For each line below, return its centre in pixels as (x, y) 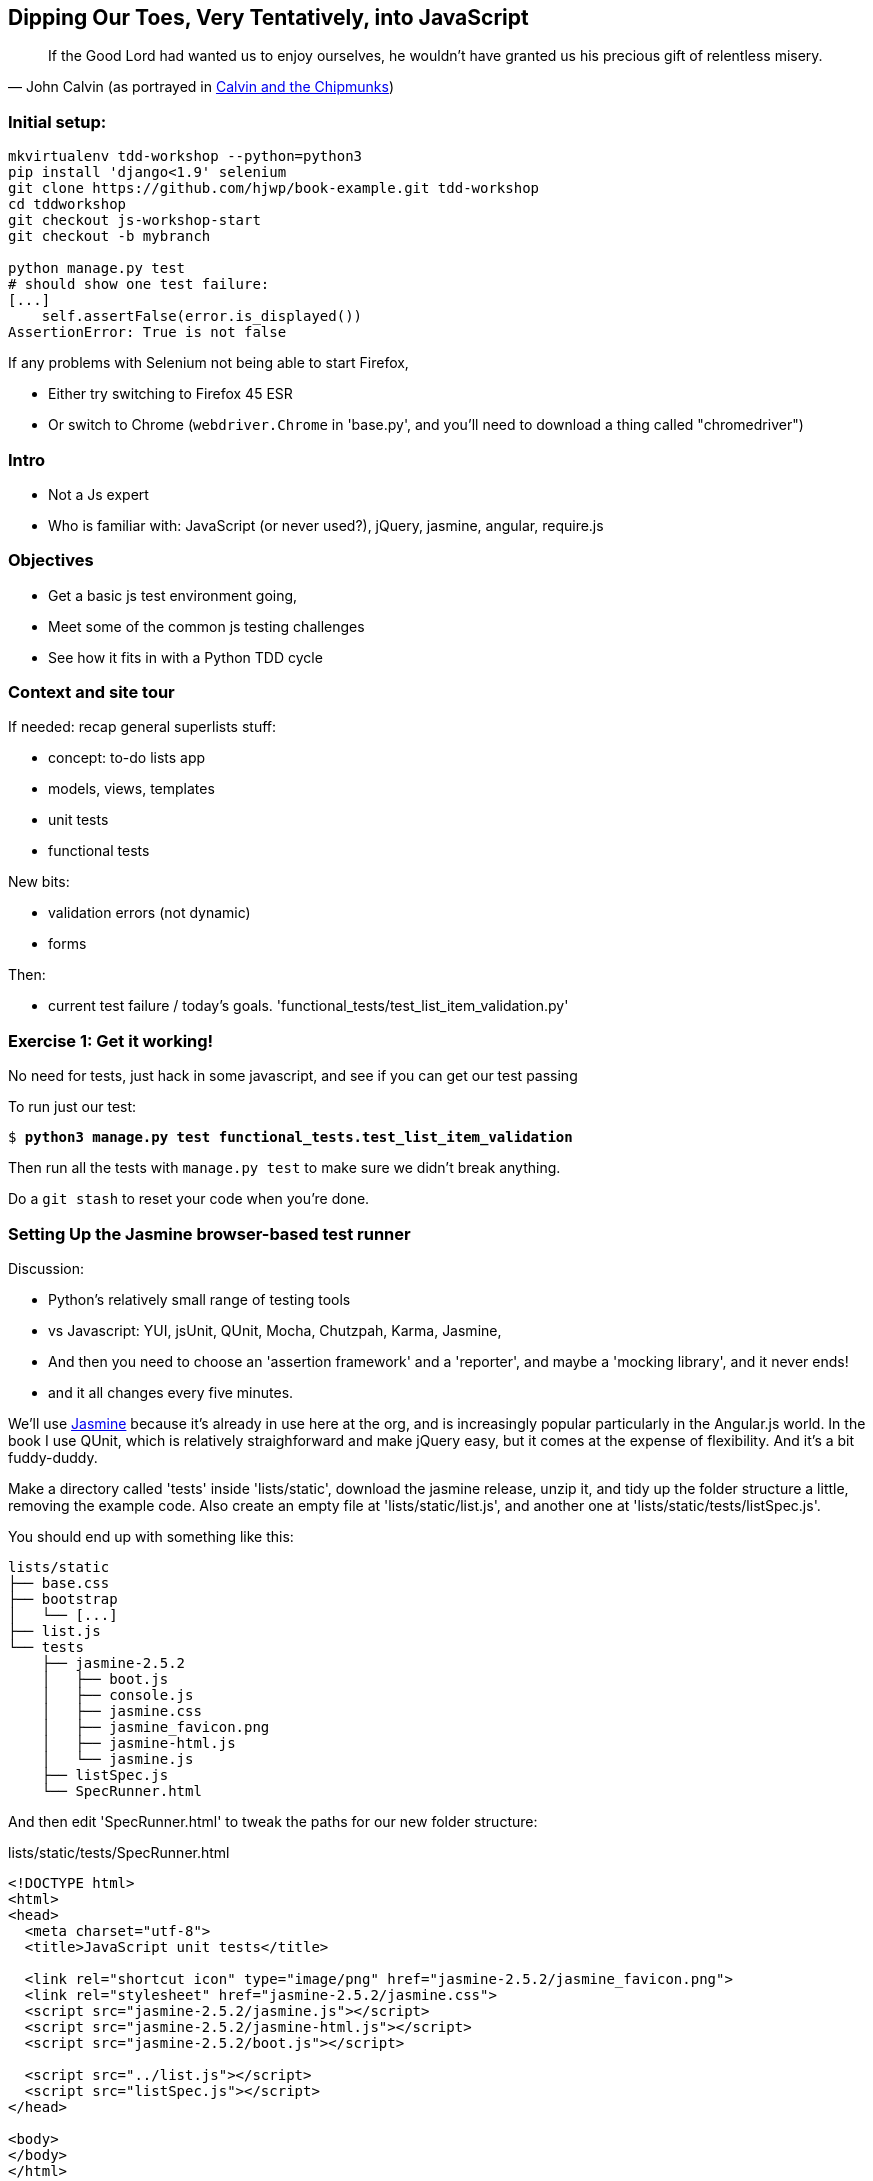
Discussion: (46, 1268)
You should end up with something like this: (151, 1536)
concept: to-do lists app (127, 758)
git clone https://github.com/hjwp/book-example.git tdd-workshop (274, 188)
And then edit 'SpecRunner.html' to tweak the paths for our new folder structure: (273, 1821)
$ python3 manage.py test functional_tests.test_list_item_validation (290, 1137)
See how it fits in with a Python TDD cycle (185, 657)
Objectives (51, 560)
